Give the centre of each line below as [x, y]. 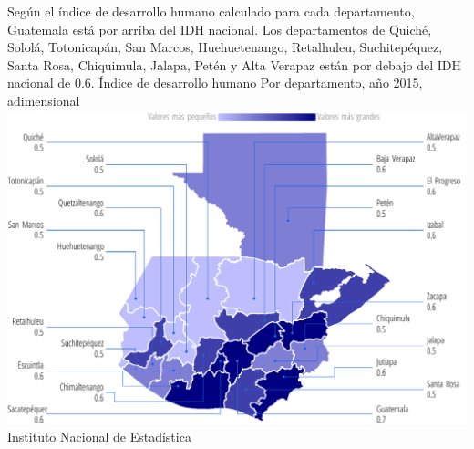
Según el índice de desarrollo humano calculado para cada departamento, [211, 11]
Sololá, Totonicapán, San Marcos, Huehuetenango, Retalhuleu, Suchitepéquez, [225, 47]
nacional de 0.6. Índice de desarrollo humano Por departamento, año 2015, [215, 83]
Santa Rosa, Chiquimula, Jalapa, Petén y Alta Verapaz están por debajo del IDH [235, 64]
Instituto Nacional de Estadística [99, 437]
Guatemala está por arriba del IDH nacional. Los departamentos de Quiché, [220, 29]
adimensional [44, 100]
